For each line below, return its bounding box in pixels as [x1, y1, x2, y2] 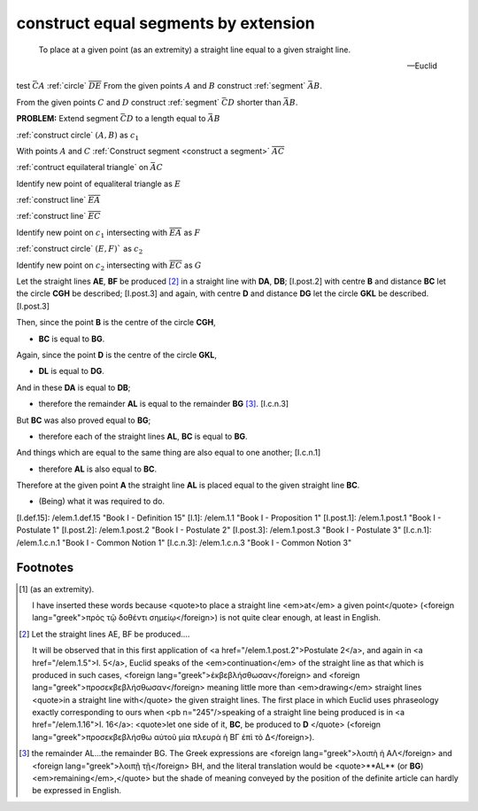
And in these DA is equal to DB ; [16, 382, 131, 393]
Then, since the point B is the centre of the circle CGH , [16, 317, 216, 328]
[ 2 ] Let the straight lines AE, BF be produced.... [19, 628, 190, 639]
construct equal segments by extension [16, 13, 315, 33]
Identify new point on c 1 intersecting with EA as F [16, 227, 201, 239]
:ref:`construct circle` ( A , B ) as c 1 [16, 129, 140, 142]
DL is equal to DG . [38, 366, 105, 377]
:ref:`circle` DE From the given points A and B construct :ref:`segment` [46, 81, 306, 91]
